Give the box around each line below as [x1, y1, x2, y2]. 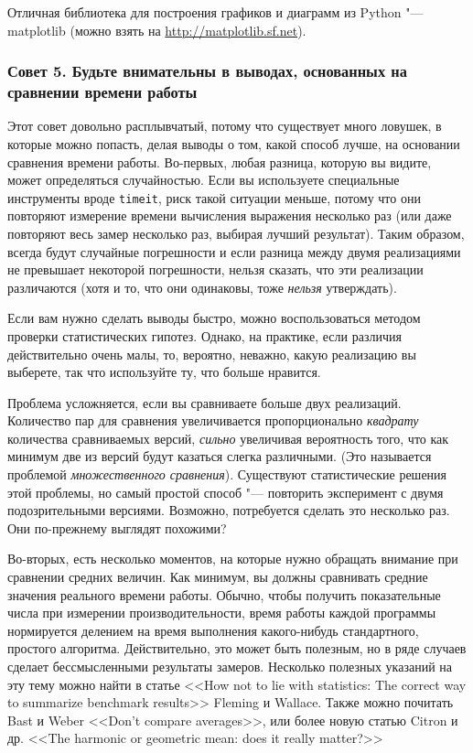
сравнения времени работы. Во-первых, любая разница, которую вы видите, [7, 152, 432, 171]
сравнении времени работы [7, 81, 198, 103]
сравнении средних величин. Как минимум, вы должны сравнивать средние [7, 567, 428, 586]
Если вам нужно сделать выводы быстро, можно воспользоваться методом [7, 308, 421, 328]
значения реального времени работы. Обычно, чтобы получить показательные [7, 585, 441, 604]
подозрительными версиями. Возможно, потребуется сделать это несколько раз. [7, 500, 450, 520]
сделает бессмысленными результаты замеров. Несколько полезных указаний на [7, 657, 452, 676]
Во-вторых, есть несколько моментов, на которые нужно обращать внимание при [7, 549, 458, 568]
